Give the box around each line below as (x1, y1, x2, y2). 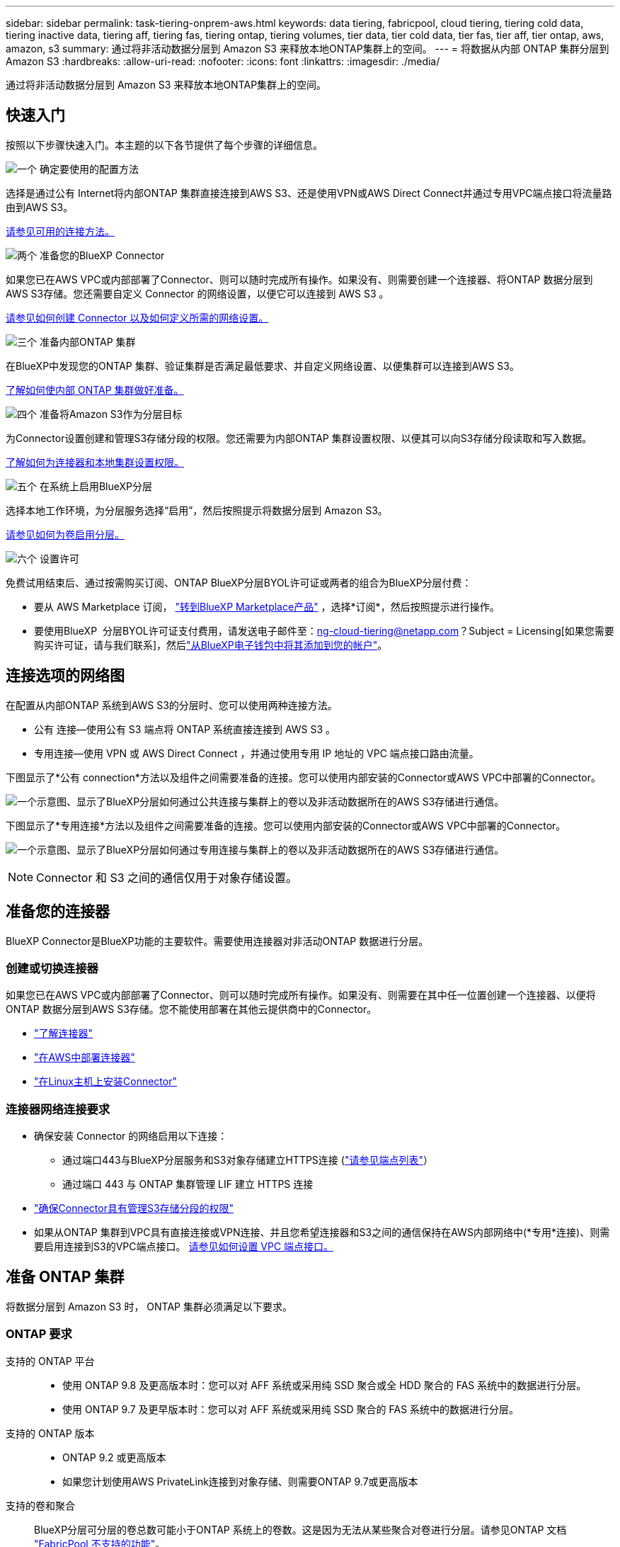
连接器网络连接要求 (6, 1101, 110, 1116)
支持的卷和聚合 (6, 1499, 75, 1512)
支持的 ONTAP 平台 (6, 1354, 95, 1367)
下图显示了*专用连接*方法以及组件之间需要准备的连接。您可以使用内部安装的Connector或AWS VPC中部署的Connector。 (6, 819, 566, 832)
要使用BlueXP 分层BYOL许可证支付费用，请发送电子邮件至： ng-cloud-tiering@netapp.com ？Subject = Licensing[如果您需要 (34, 624, 614, 637)
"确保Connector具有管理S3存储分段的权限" (34, 1202, 234, 1215)
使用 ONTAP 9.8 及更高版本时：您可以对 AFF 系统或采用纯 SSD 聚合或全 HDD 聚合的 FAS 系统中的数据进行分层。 (62, 1378, 587, 1391)
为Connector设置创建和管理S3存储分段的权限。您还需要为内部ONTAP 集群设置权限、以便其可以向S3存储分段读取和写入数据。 (6, 431, 592, 444)
